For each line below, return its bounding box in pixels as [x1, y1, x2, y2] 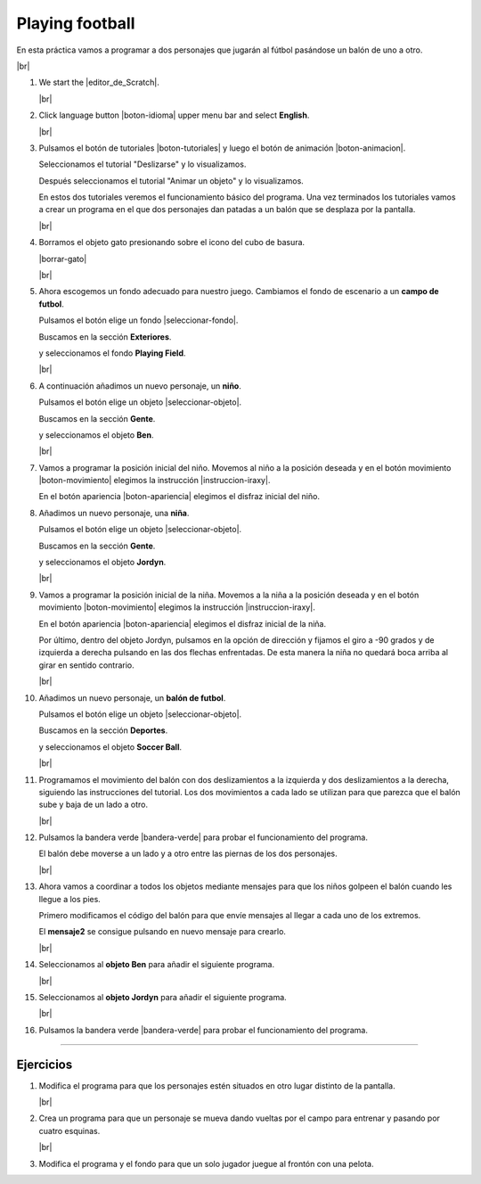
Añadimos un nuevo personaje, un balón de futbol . [38, 692, 226, 703]
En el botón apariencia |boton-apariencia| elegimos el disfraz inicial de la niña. [38, 618, 327, 629]
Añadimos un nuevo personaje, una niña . [38, 507, 190, 518]
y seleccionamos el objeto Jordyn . [38, 557, 167, 568]
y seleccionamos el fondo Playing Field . [38, 348, 186, 358]
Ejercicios [16, 1057, 73, 1072]
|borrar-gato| [38, 253, 87, 264]
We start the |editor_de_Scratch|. [38, 77, 159, 88]
